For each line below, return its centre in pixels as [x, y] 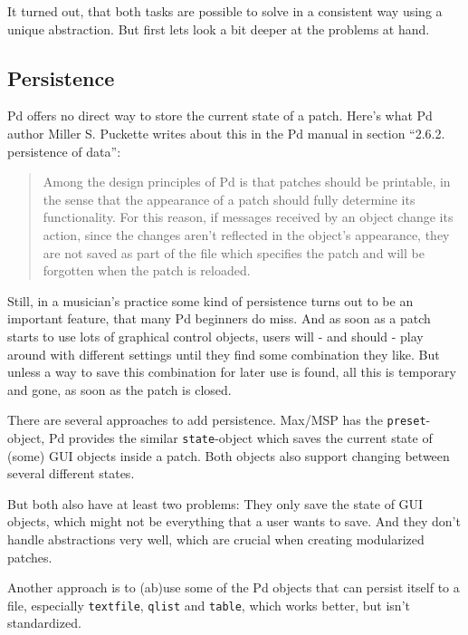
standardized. [44, 623]
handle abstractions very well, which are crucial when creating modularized [216, 539]
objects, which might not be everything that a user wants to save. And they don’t [234, 521]
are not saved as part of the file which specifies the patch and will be [234, 252]
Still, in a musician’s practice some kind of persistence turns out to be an [210, 300]
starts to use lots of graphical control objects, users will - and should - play [215, 336]
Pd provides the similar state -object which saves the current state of [240, 437]
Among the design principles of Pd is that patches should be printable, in [247, 182]
